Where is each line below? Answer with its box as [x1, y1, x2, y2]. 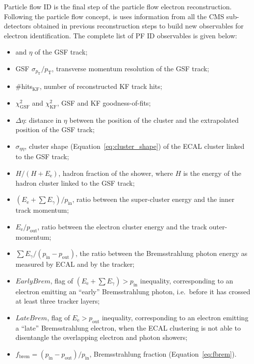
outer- [209, 221, 228, 231]
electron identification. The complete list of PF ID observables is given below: [4, 30, 237, 40]
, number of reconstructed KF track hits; [39, 81, 162, 91]
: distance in [25, 114, 62, 125]
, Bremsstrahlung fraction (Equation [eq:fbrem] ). [89, 348, 237, 359]
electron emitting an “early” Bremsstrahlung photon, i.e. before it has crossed [15, 286, 251, 296]
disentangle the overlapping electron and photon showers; [15, 332, 188, 342]
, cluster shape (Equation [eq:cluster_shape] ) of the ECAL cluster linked [25, 140, 245, 151]
